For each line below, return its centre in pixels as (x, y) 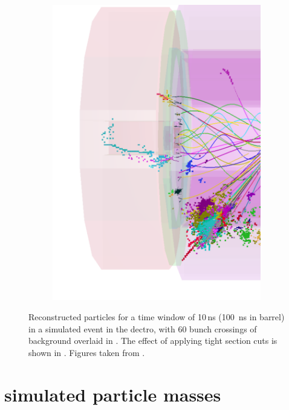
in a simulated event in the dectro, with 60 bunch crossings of (143, 328)
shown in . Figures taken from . (87, 352)
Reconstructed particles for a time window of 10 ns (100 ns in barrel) (157, 317)
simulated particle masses (113, 394)
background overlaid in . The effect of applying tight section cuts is (153, 341)
